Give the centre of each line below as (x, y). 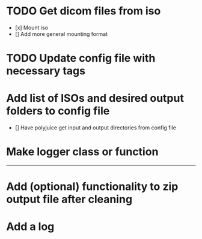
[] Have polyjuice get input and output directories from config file (95, 128)
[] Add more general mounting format (61, 34)
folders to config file (58, 111)
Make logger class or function (82, 152)
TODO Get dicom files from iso (84, 11)
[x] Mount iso (31, 28)
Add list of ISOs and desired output (95, 99)
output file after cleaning (69, 199)
